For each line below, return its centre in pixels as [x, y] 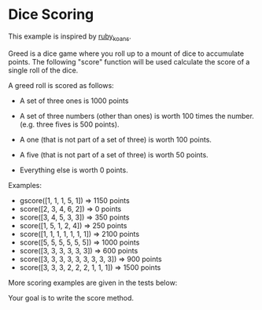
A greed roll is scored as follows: [61, 85]
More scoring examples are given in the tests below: [93, 282]
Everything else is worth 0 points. [74, 170]
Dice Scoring [51, 15]
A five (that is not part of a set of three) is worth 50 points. [114, 154]
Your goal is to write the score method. [71, 297]
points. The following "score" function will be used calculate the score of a [129, 61]
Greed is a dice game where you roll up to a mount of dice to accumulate [126, 54]
